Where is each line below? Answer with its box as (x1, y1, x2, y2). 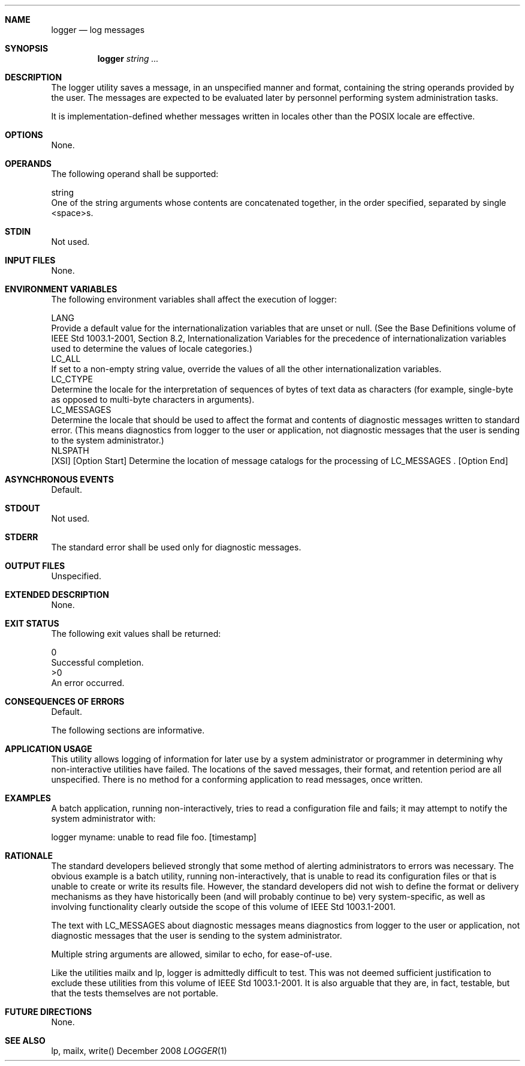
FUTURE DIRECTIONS (5, 1007, 92, 1017)
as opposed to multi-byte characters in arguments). (51, 394, 255, 405)
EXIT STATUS (5, 618, 59, 628)
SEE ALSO (5, 1035, 46, 1046)
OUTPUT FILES (5, 561, 65, 571)
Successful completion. (51, 657, 144, 667)
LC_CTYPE (51, 374, 93, 384)
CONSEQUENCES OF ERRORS (5, 696, 125, 706)
